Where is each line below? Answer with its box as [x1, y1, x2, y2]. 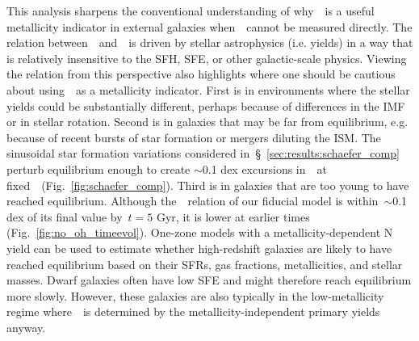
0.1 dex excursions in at [202, 160, 327, 177]
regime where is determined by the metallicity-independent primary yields [6, 303, 380, 320]
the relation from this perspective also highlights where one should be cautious [6, 65, 396, 82]
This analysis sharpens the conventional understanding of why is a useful [6, 2, 375, 19]
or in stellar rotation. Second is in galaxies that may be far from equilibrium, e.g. [6, 113, 409, 130]
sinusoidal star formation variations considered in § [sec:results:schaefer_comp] [6, 145, 400, 162]
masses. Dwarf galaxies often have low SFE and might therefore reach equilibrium [6, 272, 412, 288]
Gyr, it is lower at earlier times [156, 208, 310, 225]
